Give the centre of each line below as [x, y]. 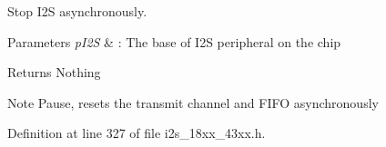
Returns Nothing [54, 72]
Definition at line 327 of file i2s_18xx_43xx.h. [137, 133]
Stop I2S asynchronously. [77, 11]
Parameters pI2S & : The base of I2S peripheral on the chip [174, 41]
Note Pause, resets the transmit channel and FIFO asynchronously [193, 102]
